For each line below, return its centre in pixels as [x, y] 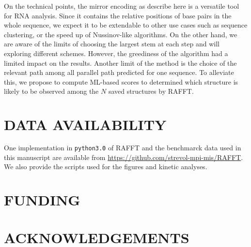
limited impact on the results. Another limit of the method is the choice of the [120, 63]
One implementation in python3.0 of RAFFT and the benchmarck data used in [123, 148]
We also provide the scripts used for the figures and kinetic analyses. [106, 167]
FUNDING [42, 200]
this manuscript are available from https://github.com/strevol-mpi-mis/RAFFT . [124, 157]
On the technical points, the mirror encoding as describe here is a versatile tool [122, 6]
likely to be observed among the [51, 91]
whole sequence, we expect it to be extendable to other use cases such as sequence [126, 25]
